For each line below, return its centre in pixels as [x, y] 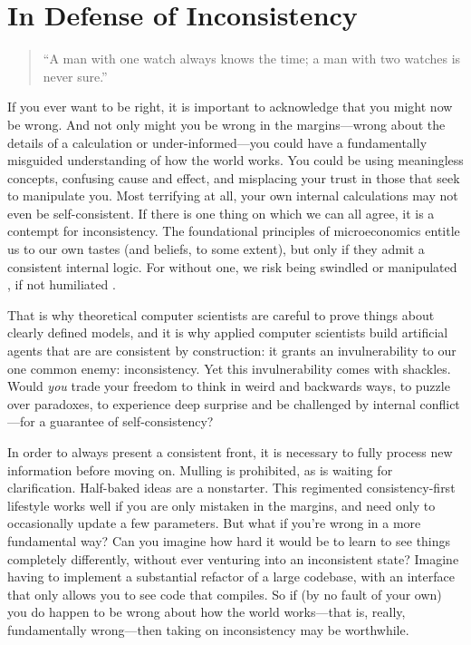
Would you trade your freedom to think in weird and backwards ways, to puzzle [229, 386]
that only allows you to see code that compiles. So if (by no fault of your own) [225, 594]
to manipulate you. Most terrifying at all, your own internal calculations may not [233, 195]
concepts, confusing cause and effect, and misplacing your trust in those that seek [234, 177]
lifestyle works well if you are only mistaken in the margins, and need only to [221, 505]
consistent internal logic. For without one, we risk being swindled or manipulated [232, 266]
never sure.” [75, 76]
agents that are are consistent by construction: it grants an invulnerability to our [232, 351]
